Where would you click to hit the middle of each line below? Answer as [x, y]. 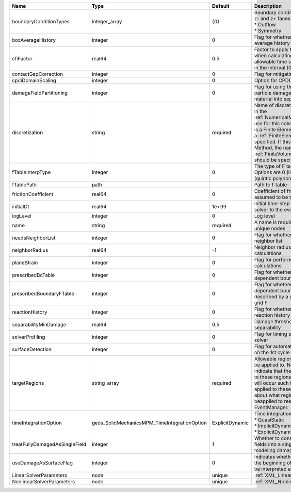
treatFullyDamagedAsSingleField [49, 444]
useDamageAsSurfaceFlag [42, 463]
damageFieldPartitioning [40, 93]
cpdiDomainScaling [34, 80]
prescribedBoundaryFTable [43, 294]
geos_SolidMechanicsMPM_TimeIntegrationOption [149, 423]
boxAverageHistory [34, 40]
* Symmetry [268, 31]
